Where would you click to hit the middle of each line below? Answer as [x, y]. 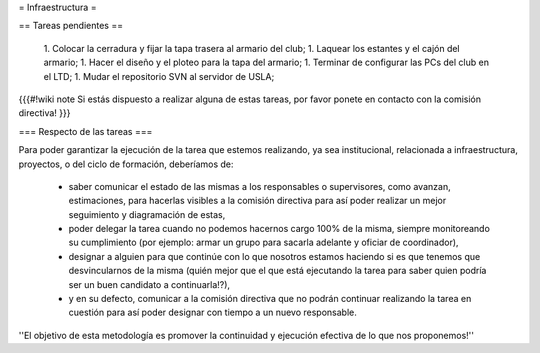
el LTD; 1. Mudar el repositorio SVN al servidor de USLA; [159, 76]
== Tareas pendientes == [71, 26]
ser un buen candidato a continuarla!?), [149, 284]
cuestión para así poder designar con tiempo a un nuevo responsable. [212, 312]
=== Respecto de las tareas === [85, 131]
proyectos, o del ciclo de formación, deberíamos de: [126, 164]
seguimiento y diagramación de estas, [147, 214]
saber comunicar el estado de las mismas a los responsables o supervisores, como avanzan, [259, 186]
